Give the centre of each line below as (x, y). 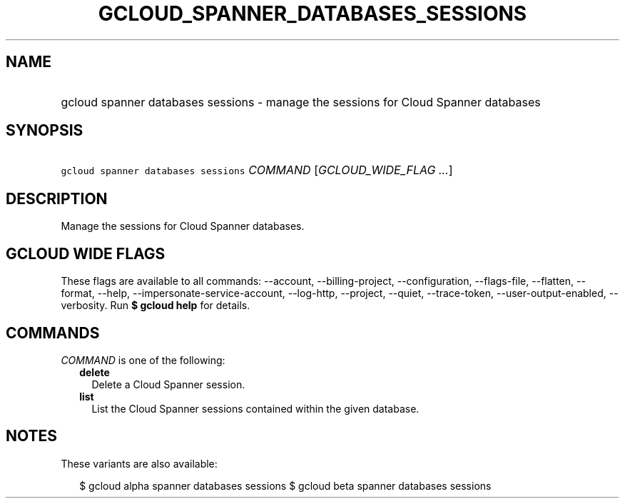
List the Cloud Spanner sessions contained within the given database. (255, 408)
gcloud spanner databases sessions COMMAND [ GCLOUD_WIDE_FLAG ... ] (257, 170)
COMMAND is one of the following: (143, 360)
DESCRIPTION (57, 198)
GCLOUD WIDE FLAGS (86, 253)
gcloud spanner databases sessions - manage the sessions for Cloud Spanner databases (301, 102)
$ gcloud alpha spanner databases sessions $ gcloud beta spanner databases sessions (285, 485)
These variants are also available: (139, 463)
